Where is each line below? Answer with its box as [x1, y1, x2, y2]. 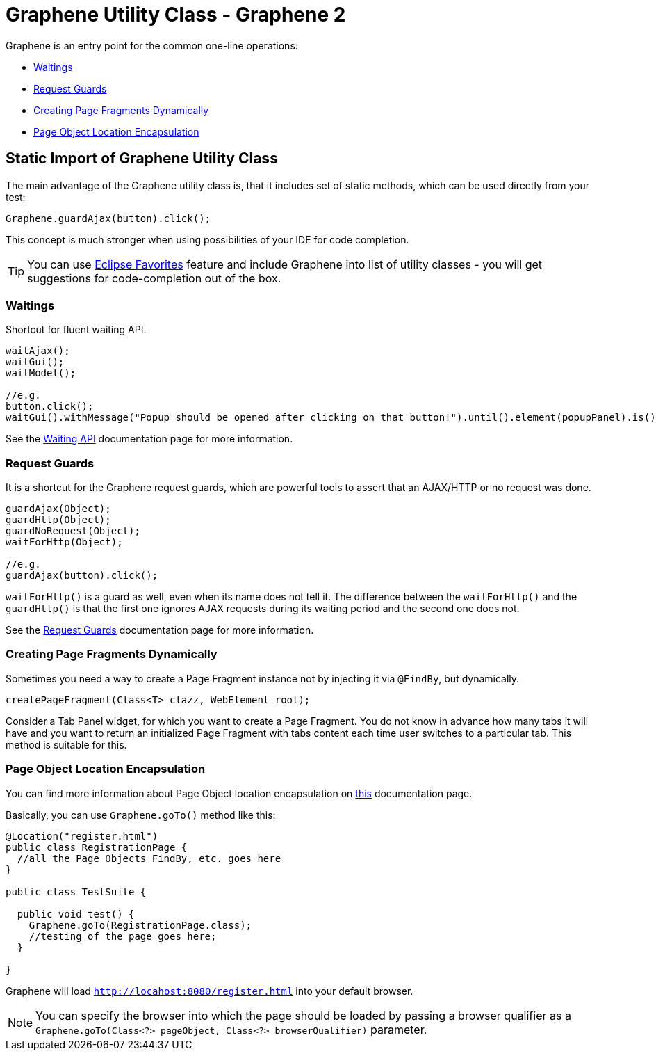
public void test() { [17, 908, 135, 920]
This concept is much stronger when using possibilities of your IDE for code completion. [6, 233, 409, 246]
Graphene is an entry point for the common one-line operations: [6, 39, 298, 51]
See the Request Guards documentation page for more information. [6, 624, 314, 637]
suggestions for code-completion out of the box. [27, 271, 281, 285]
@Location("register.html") [6, 830, 158, 842]
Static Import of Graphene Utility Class [6, 150, 278, 168]
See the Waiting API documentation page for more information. [6, 433, 293, 445]
